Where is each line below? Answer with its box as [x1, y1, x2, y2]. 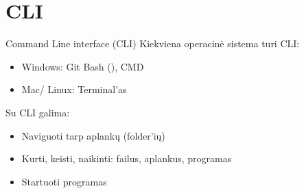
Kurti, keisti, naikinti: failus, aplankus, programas [21, 151, 232, 166]
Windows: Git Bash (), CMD [21, 59, 144, 73]
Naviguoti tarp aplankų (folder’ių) [21, 128, 165, 142]
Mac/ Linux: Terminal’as [21, 82, 127, 96]
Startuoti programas [21, 174, 107, 188]
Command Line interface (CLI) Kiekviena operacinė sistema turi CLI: [5, 36, 300, 51]
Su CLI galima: [5, 105, 70, 119]
